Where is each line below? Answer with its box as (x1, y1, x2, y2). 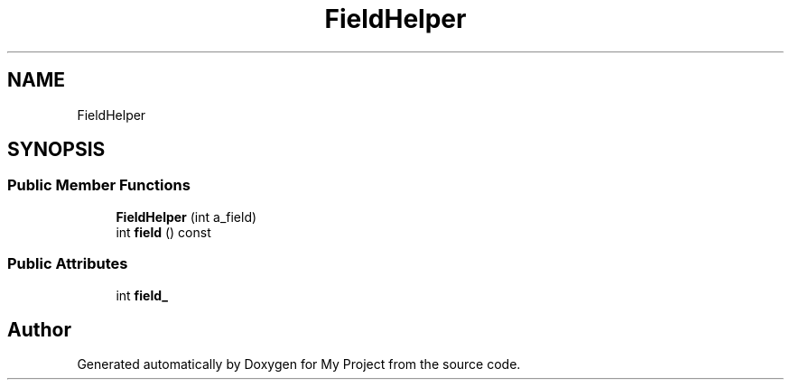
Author (7, 318, 71, 341)
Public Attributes (7, 254, 128, 273)
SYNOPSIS (7, 138, 106, 161)
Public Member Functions (7, 176, 191, 195)
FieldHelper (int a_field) (116, 208, 257, 225)
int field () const (116, 224, 211, 240)
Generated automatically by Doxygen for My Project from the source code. (77, 356, 521, 373)
